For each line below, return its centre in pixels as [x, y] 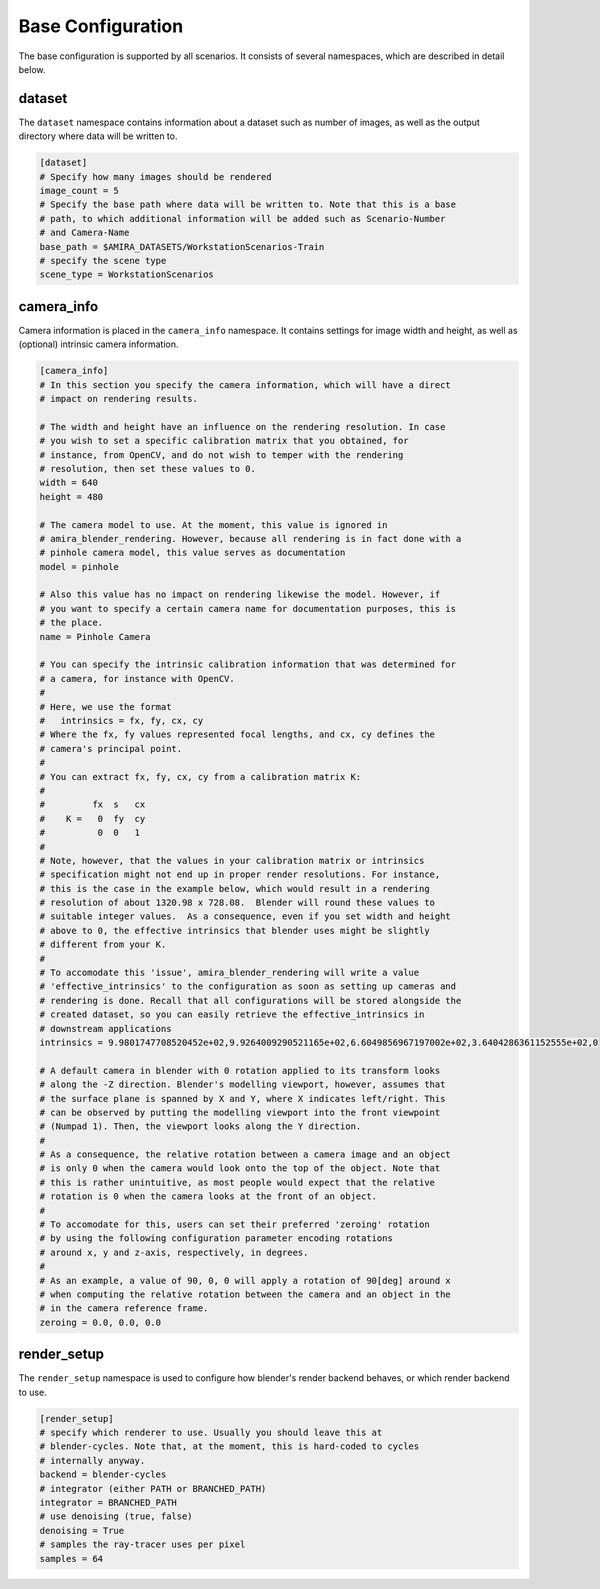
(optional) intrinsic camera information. [98, 344]
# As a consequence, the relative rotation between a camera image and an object [245, 1154]
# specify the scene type [103, 260]
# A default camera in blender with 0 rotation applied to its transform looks [240, 1070]
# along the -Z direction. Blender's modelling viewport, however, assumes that [242, 1084]
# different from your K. [103, 944]
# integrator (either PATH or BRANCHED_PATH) [153, 1488]
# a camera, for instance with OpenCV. [137, 678]
